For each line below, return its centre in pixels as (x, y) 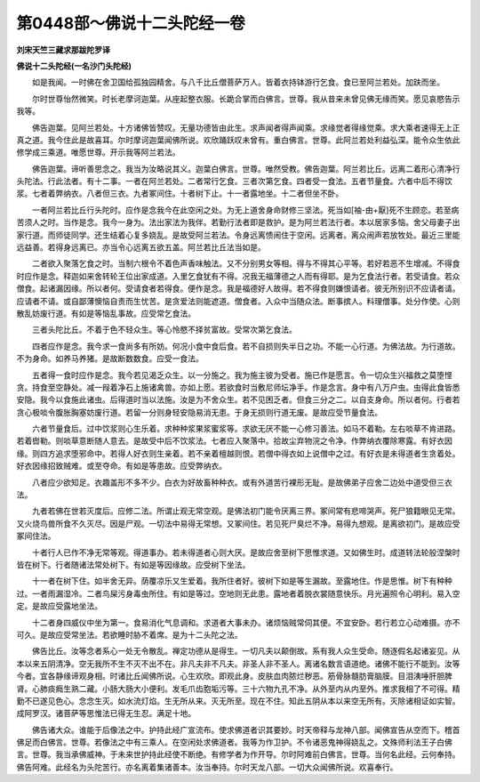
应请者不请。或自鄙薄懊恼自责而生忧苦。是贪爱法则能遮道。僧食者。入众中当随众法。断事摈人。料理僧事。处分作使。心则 (238, 301)
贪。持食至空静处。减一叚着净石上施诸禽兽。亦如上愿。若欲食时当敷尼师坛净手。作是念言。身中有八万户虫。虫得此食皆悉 (238, 387)
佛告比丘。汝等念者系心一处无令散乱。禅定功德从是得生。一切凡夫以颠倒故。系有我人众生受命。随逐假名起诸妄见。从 (246, 651)
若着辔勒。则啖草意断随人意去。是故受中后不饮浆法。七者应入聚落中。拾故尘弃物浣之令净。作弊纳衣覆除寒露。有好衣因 (234, 441)
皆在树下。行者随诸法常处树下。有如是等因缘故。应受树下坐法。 (133, 564)
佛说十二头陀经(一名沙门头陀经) (74, 66)
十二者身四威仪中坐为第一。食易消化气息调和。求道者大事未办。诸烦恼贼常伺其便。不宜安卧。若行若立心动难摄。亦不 (246, 622)
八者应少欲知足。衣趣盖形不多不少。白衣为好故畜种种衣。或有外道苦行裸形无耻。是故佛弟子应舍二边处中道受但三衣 (242, 482)
